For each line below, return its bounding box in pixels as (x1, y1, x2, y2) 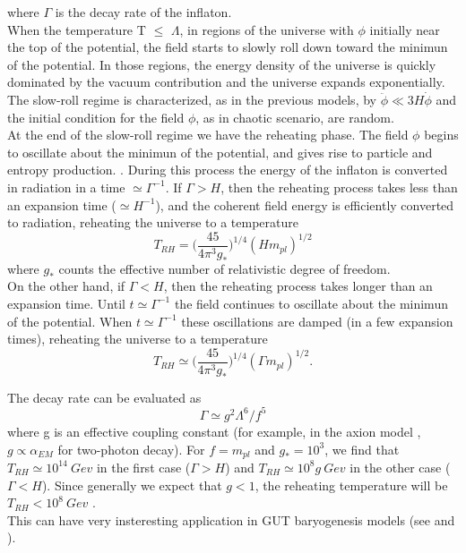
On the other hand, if (7, 276, 125, 295)
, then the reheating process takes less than (220, 177, 458, 196)
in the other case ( (349, 457, 451, 476)
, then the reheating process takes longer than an (163, 276, 433, 295)
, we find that (324, 439, 400, 458)
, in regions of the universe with (179, 20, 354, 38)
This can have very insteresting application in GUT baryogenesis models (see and (7, 510, 455, 529)
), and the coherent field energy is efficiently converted (155, 195, 454, 214)
